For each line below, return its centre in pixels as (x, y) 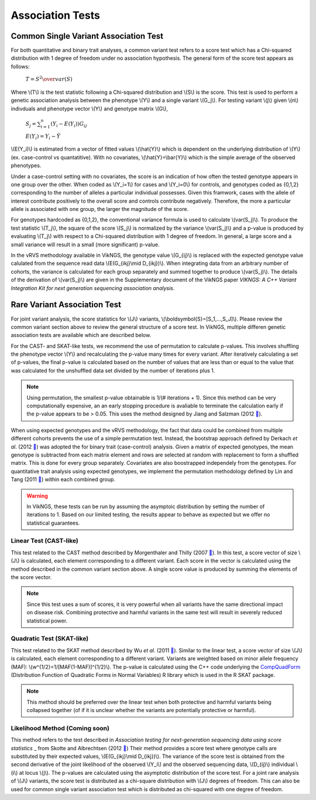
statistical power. (47, 621)
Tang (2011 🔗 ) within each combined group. (63, 479)
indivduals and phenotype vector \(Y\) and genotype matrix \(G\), (89, 108)
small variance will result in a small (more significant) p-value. (85, 244)
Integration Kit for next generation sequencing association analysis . (93, 288)
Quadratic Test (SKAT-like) (50, 639)
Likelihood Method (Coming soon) (60, 728)
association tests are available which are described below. (81, 335)
